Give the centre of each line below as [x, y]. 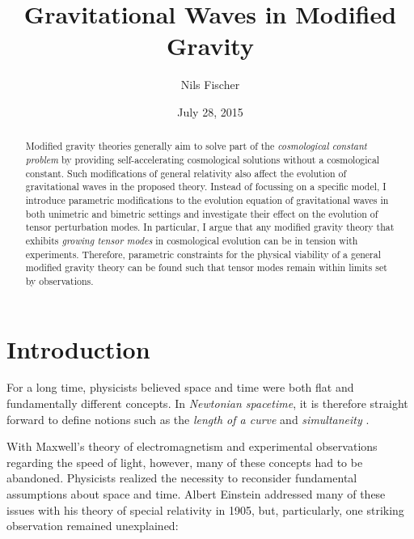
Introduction [78, 348]
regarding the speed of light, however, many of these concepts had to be [185, 462]
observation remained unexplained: [93, 526]
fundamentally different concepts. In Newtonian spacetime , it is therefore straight [207, 403]
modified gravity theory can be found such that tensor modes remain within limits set [206, 267]
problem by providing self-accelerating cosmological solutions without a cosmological [203, 159]
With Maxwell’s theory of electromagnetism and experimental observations [192, 446]
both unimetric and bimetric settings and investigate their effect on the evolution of [202, 213]
